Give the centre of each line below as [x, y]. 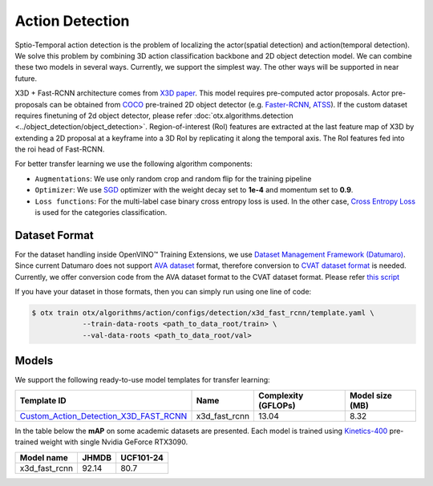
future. [26, 78]
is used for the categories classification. [101, 213]
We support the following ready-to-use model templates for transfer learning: [142, 380]
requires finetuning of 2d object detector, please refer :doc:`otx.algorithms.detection [154, 115]
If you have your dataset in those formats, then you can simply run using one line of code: [163, 292]
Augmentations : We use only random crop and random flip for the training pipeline [173, 178]
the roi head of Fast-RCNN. [60, 149]
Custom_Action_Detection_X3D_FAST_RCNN [103, 415]
